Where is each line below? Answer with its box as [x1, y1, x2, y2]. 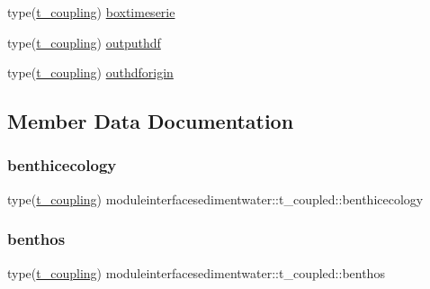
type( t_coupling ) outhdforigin [7, 63, 174, 82]
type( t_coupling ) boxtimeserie [7, 3, 175, 21]
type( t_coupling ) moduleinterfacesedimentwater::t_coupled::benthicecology [7, 189, 424, 208]
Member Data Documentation [7, 107, 294, 135]
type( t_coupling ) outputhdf [7, 32, 161, 51]
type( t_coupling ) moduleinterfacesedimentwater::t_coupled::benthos [7, 263, 385, 282]
